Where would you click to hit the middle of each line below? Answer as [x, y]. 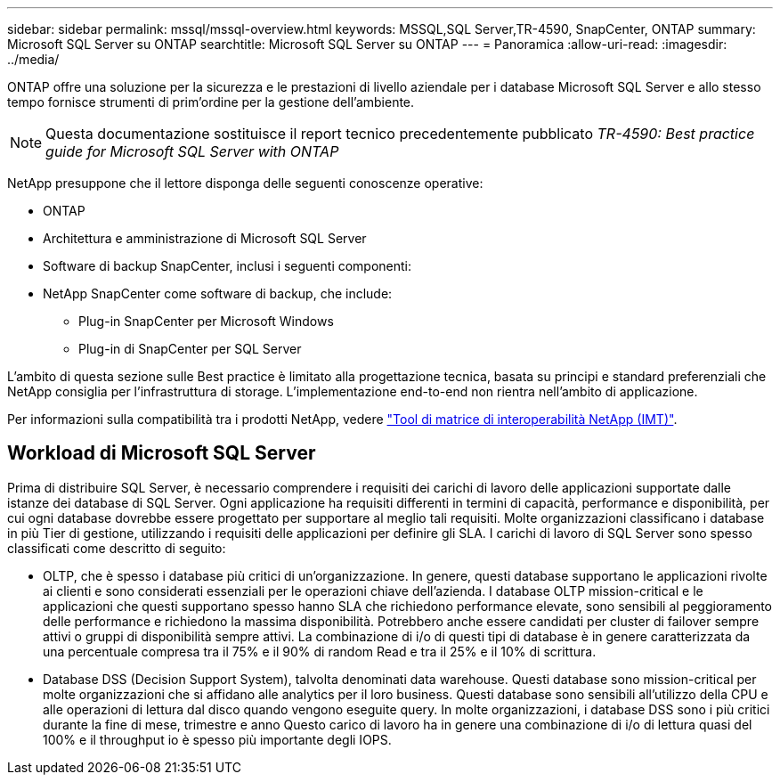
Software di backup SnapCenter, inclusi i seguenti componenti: [227, 266]
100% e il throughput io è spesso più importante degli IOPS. [217, 739]
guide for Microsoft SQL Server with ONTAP [192, 151]
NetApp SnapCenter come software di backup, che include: [218, 293]
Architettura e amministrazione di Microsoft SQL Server [205, 238]
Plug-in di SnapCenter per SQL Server [190, 349]
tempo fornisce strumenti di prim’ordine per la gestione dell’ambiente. [211, 102]
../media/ [33, 59]
